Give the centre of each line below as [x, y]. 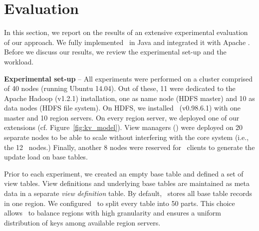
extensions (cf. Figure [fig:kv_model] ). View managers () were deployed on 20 [124, 127]
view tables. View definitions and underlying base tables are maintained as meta [127, 183]
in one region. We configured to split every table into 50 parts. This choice [120, 203]
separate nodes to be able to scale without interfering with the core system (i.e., [127, 137]
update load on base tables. [46, 157]
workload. [19, 61]
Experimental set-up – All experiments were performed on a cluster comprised [129, 78]
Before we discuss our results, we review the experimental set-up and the [115, 52]
